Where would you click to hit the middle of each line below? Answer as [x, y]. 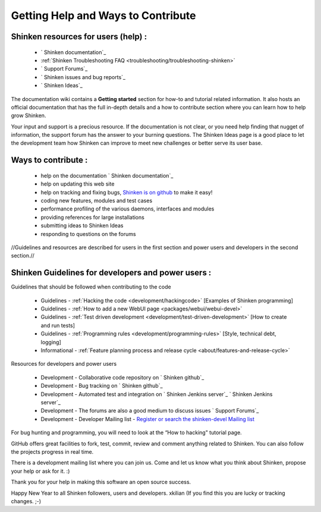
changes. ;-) [26, 501]
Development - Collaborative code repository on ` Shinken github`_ [122, 377]
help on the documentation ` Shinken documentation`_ [107, 175]
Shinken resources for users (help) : [79, 37]
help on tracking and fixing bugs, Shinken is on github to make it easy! [127, 192]
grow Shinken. [29, 115]
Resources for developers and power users [64, 364]
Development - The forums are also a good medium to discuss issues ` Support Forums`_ [150, 411]
